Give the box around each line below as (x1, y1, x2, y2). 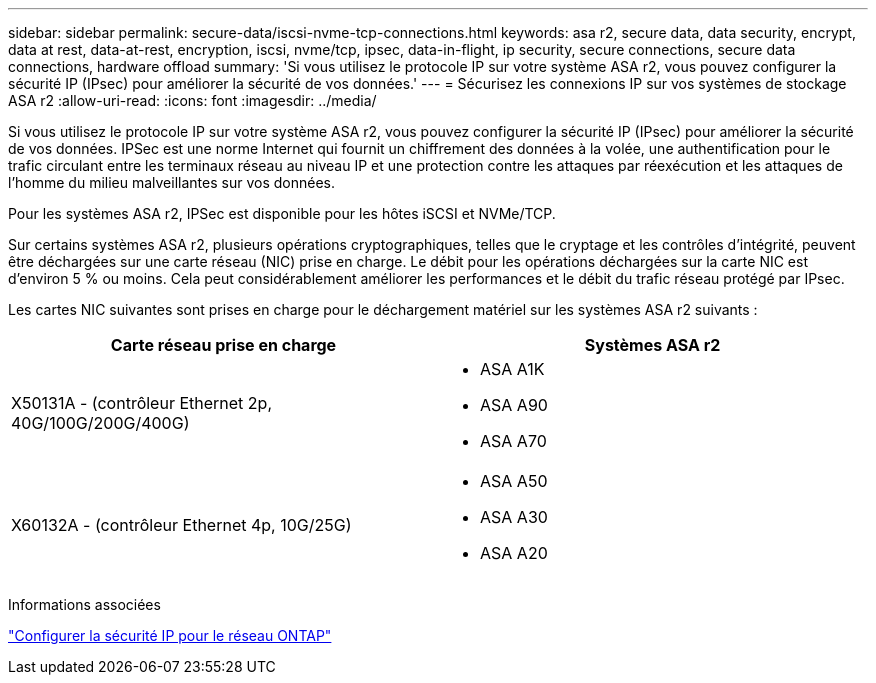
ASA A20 (480, 543, 548, 563)
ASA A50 (480, 471, 548, 491)
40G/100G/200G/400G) (11, 413, 190, 433)
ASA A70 (480, 431, 547, 451)
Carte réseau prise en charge (110, 335, 337, 355)
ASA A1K (480, 359, 545, 379)
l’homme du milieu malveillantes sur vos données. (8, 174, 335, 191)
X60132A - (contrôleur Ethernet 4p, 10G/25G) (11, 515, 352, 535)
